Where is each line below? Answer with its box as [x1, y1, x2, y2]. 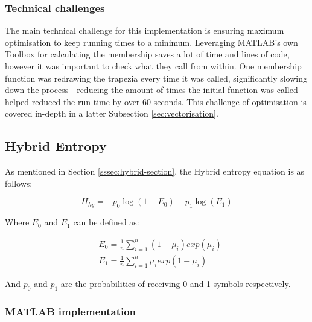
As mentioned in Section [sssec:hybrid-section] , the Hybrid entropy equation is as [5, 165, 305, 178]
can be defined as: [73, 216, 139, 228]
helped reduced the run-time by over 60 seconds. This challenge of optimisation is [5, 95, 307, 108]
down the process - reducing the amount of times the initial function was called [5, 83, 298, 96]
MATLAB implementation [5, 303, 136, 318]
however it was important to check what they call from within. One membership [5, 60, 302, 72]
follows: [5, 176, 33, 189]
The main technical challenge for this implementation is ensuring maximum [5, 24, 284, 37]
